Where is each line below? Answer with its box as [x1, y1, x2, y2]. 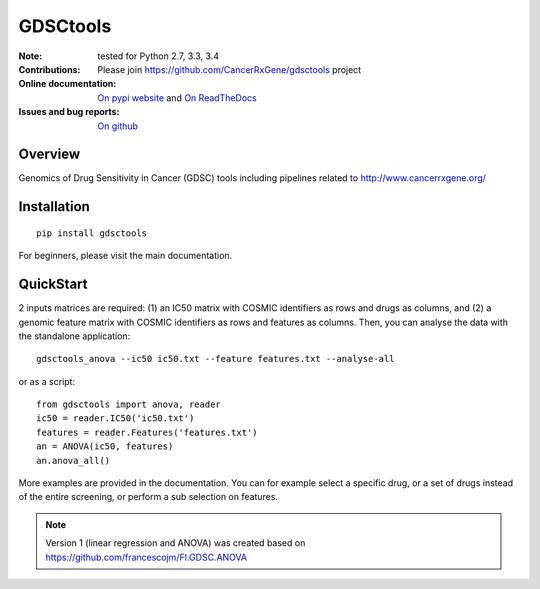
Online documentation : [18, 78, 117, 90]
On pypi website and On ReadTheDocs [97, 91, 257, 104]
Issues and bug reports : [18, 106, 120, 118]
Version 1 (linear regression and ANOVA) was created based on [45, 537, 306, 549]
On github [97, 120, 139, 132]
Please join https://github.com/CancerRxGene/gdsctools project [97, 63, 362, 75]
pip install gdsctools [36, 227, 148, 239]
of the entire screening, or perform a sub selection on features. [18, 491, 279, 503]
